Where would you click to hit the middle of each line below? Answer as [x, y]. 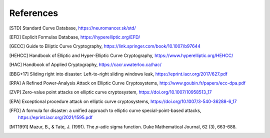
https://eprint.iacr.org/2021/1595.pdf [55, 117]
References [34, 13]
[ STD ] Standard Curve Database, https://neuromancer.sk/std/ [72, 28]
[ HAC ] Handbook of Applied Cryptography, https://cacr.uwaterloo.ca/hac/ [85, 64]
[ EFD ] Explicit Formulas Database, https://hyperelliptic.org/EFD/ [75, 37]
